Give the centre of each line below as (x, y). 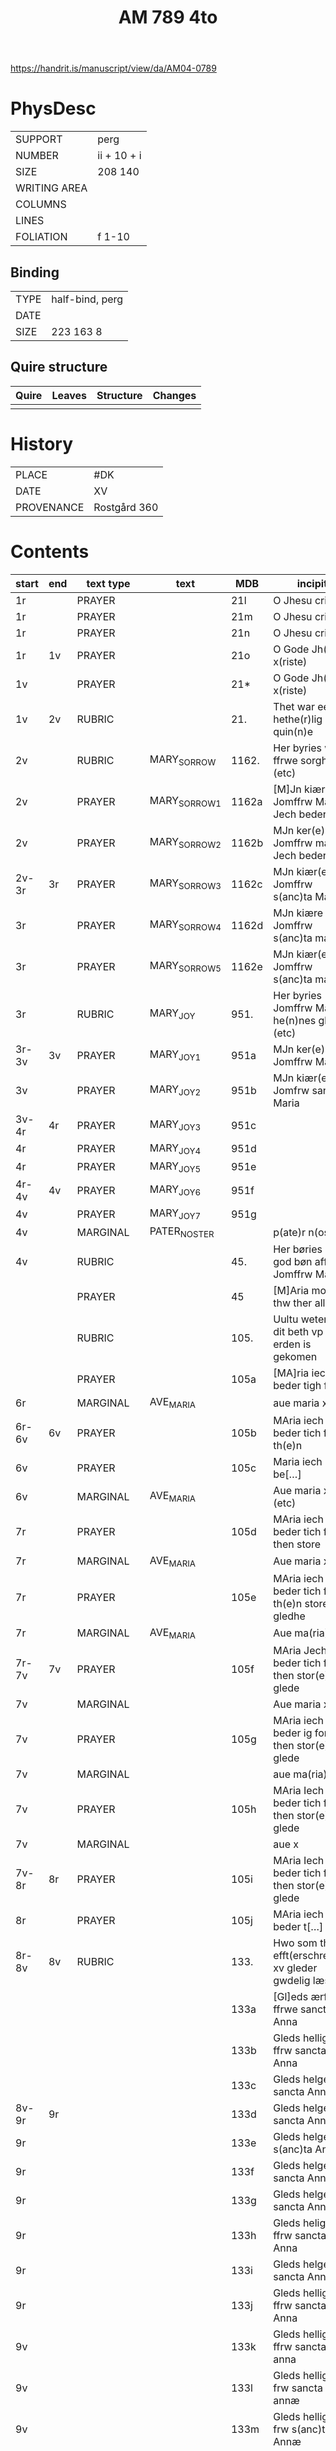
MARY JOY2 (175, 1090)
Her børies (298, 1249)
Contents (50, 551)
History (42, 443)
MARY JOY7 (175, 1214)
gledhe (289, 1616)
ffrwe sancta (303, 2009)
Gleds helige (302, 2223)
